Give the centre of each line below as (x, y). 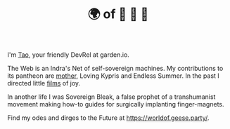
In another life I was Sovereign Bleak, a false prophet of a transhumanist (111, 97)
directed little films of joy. (44, 83)
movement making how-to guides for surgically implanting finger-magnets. (116, 104)
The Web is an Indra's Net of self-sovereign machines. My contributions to (115, 69)
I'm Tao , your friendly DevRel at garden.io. (69, 55)
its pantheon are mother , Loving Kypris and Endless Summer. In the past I (113, 76)
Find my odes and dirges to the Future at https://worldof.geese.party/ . (108, 118)
